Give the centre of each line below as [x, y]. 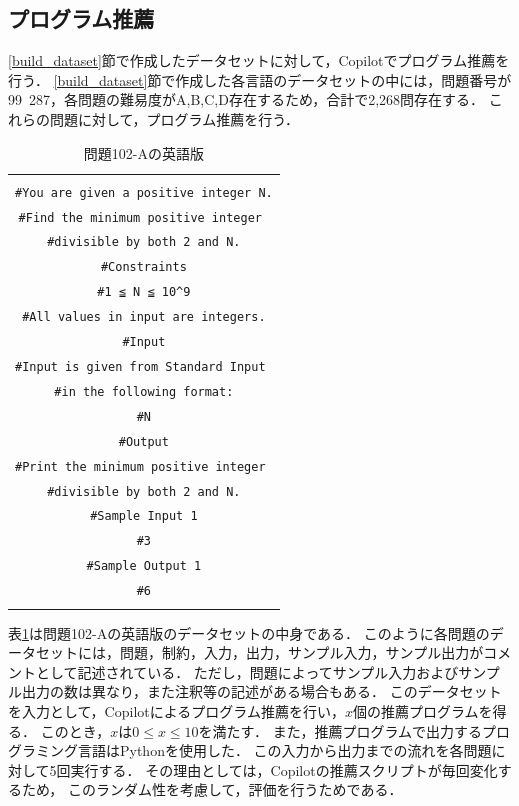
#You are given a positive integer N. [144, 192]
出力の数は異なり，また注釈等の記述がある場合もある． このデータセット [261, 691]
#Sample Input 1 [144, 516]
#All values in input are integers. [144, 317]
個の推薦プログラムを [422, 710]
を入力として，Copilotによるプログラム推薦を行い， [176, 710]
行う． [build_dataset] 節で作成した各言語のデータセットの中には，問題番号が [260, 79]
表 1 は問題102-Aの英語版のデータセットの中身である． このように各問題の [249, 632]
